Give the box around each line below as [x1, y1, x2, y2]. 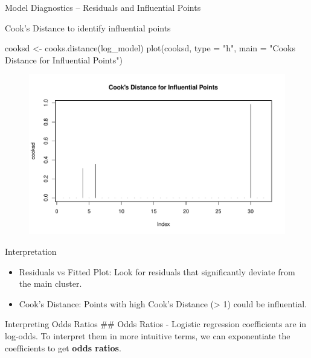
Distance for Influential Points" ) [5, 53, 123, 66]
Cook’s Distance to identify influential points [5, 21, 171, 34]
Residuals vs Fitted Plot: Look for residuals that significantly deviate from [19, 265, 295, 278]
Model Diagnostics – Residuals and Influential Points [5, 1, 201, 13]
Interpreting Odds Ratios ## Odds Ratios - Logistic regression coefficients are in [5, 318, 307, 330]
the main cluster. [19, 277, 82, 290]
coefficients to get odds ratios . [5, 341, 121, 354]
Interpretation [5, 245, 57, 257]
